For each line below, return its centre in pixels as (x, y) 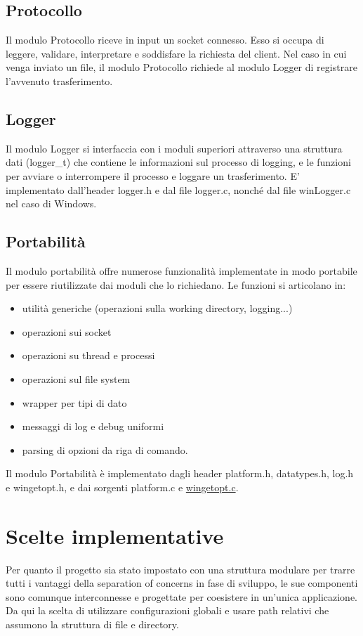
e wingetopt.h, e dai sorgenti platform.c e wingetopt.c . (122, 487)
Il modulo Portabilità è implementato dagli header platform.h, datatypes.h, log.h (180, 473)
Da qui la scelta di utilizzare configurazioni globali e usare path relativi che (167, 610)
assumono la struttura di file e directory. (92, 624)
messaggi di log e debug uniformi (93, 426)
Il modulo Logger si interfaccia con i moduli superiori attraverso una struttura (174, 148)
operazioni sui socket (67, 331)
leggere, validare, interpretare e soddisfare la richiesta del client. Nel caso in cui (176, 53)
